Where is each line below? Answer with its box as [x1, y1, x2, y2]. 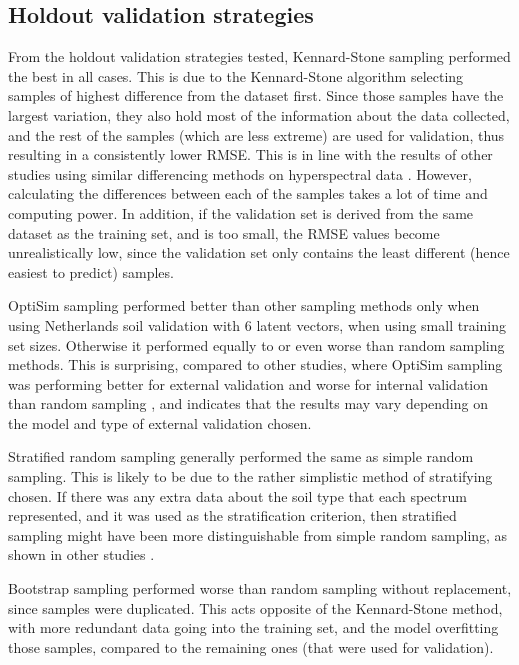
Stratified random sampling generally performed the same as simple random [8, 446, 474, 467]
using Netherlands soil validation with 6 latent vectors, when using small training [8, 314, 506, 335]
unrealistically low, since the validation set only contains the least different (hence [8, 242, 510, 263]
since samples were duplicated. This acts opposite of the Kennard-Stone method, [8, 597, 503, 618]
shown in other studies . [8, 544, 155, 565]
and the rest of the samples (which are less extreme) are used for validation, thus [8, 124, 505, 145]
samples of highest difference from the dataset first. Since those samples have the [8, 85, 504, 106]
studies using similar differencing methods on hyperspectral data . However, [8, 163, 472, 184]
